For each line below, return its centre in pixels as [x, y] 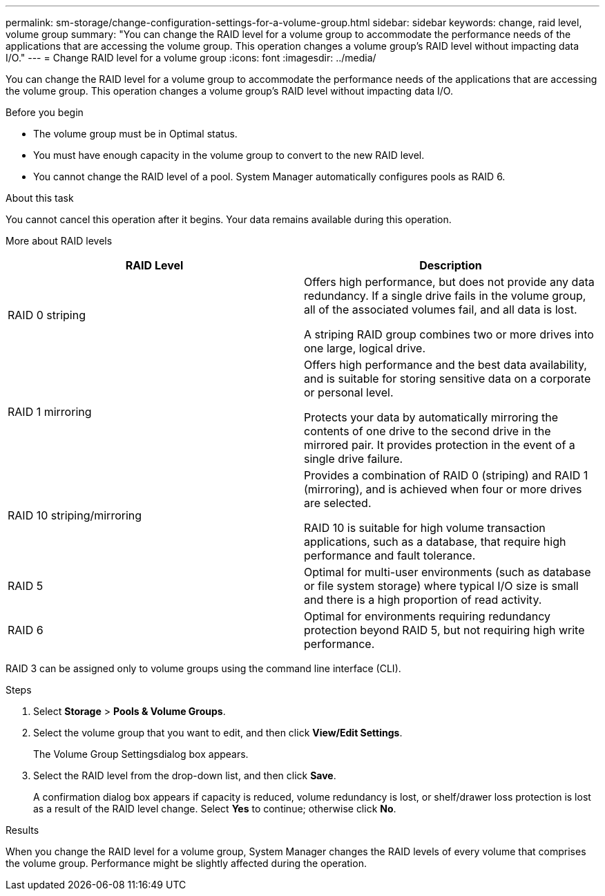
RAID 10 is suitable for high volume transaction [425, 528]
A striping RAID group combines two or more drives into [449, 334]
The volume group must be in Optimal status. [135, 134]
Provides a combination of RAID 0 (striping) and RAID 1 [446, 475]
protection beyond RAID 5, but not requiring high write [444, 630]
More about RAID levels [59, 241]
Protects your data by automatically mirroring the [431, 417]
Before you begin [45, 112]
